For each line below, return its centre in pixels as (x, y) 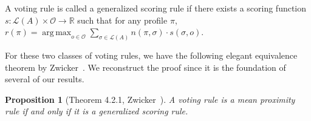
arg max (57, 33)
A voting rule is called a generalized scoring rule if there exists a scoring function (156, 8)
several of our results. (45, 79)
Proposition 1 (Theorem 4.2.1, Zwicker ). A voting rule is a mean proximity (150, 99)
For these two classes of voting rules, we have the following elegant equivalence (151, 55)
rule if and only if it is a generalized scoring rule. (97, 111)
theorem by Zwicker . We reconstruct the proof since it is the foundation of (145, 67)
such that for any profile (122, 20)
